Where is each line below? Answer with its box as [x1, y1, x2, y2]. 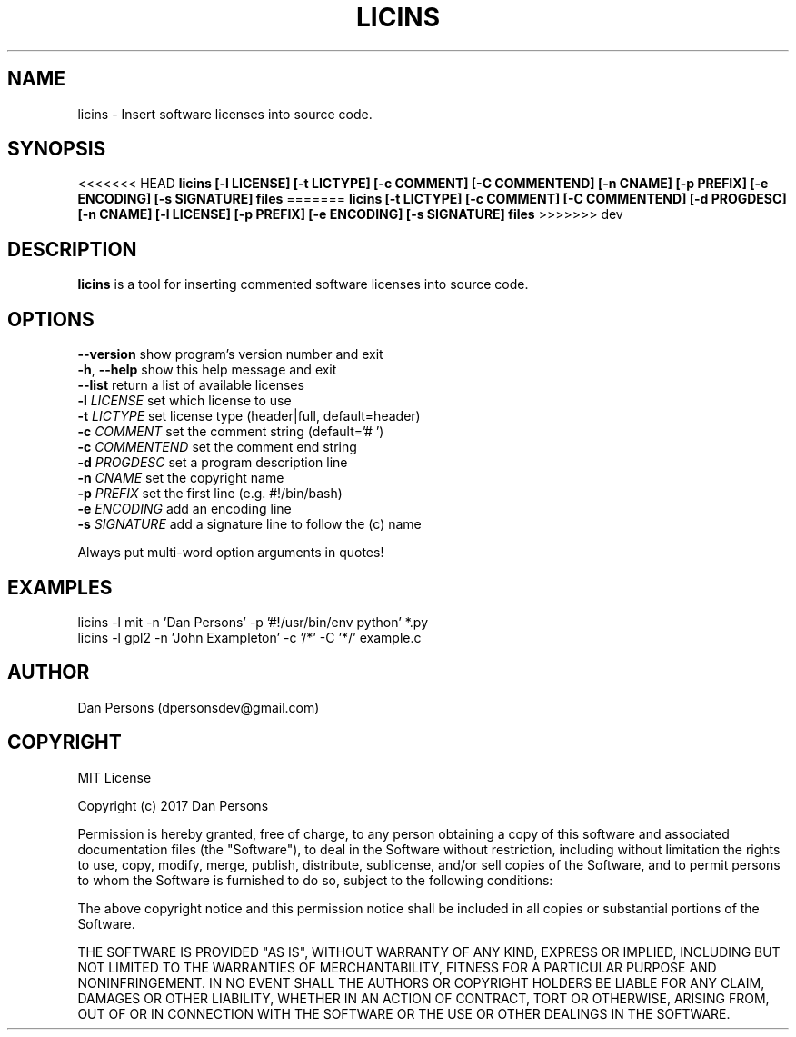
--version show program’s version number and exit [77, 346, 383, 363]
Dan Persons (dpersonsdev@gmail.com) [77, 699, 320, 715]
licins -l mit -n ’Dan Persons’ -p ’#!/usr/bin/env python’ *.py [77, 613, 429, 630]
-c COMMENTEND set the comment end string [77, 439, 357, 455]
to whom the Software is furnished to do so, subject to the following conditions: [77, 872, 553, 888]
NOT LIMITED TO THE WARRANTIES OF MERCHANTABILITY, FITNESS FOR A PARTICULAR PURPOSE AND [77, 959, 717, 975]
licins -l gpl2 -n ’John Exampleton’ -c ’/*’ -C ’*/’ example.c [77, 629, 422, 645]
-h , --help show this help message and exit [77, 362, 337, 378]
